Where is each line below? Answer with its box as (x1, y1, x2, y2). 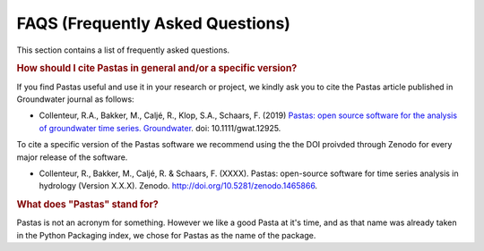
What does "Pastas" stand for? (16, 198, 159, 211)
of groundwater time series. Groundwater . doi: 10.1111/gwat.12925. (39, 122, 281, 133)
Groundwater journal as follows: (16, 94, 134, 105)
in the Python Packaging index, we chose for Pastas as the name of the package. (16, 230, 316, 240)
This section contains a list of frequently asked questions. (16, 45, 230, 55)
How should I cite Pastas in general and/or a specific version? (16, 63, 298, 75)
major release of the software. (16, 152, 128, 163)
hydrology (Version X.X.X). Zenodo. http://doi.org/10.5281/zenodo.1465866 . (39, 180, 318, 191)
